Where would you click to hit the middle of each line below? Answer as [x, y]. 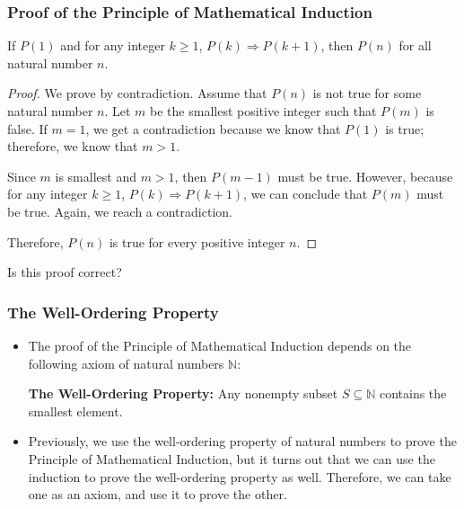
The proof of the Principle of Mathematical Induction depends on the [220, 345]
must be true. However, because [365, 176]
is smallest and [96, 176]
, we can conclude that [306, 194]
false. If [27, 128]
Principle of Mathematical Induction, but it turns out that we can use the [232, 458]
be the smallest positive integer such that [263, 111]
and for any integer [113, 45]
